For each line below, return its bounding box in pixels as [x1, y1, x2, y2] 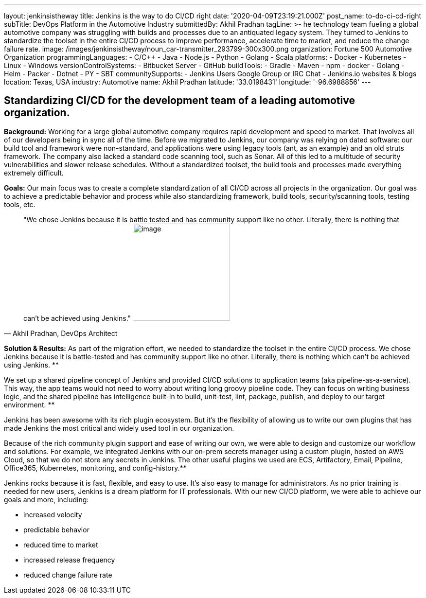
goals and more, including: [4, 495, 89, 504]
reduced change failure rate [23, 570, 112, 579]
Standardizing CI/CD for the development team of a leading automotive [4, 94, 355, 107]
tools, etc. [4, 200, 35, 209]
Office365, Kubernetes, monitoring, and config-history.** [4, 463, 187, 472]
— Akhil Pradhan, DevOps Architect [4, 329, 118, 337]
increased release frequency [23, 555, 115, 564]
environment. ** [4, 400, 55, 409]
